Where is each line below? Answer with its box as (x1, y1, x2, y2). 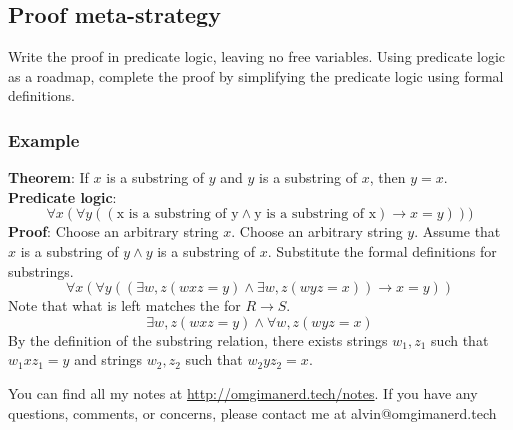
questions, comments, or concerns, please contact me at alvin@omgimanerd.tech (8, 402, 497, 423)
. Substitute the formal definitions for (267, 240, 497, 261)
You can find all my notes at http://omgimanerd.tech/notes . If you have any (8, 382, 478, 403)
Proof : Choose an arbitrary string (8, 221, 219, 242)
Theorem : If (8, 167, 89, 188)
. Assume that (414, 221, 501, 242)
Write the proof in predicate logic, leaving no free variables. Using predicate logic (8, 46, 506, 67)
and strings (74, 349, 143, 370)
